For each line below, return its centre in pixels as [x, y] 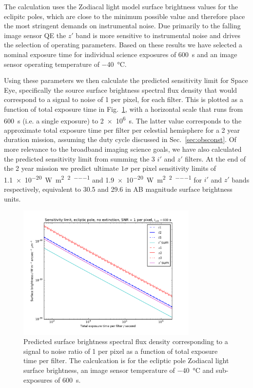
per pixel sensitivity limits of [173, 168]
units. [12, 198]
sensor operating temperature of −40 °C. [65, 64]
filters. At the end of [215, 158]
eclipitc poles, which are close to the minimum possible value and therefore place [125, 16]
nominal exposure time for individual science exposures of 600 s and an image [121, 54]
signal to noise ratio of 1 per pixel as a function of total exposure [121, 351]
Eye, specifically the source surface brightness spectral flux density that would [121, 90]
